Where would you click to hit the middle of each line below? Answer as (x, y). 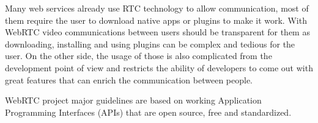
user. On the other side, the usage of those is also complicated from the (139, 56)
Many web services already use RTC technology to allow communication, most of (157, 8)
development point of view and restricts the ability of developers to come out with (159, 67)
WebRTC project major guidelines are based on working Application (133, 100)
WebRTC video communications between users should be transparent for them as (157, 32)
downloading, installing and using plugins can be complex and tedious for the (150, 44)
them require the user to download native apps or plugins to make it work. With (156, 20)
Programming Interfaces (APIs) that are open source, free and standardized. (148, 112)
